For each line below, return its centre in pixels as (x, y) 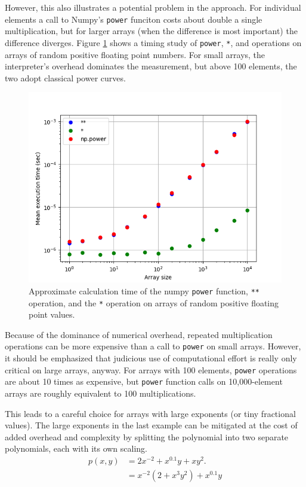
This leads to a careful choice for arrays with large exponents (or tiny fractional (150, 413)
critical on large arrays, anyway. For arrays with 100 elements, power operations (151, 369)
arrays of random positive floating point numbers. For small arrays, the (135, 54)
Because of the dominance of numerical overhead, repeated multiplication (139, 334)
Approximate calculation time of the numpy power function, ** (144, 290)
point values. (52, 314)
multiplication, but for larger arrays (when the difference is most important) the (151, 31)
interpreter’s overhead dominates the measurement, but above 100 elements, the (151, 66)
